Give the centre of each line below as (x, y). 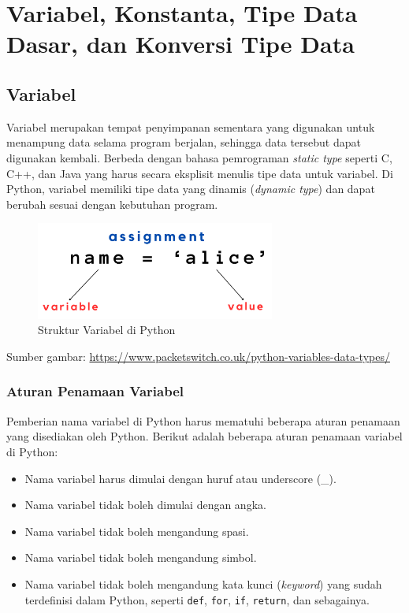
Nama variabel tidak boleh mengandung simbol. (141, 557)
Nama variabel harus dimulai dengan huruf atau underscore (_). (180, 478)
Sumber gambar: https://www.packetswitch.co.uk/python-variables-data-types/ (198, 356)
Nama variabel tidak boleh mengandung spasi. (137, 531)
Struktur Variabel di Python (107, 330)
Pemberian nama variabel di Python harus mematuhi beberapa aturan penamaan (203, 420)
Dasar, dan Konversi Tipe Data (180, 44)
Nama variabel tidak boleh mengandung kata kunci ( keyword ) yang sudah (203, 583)
